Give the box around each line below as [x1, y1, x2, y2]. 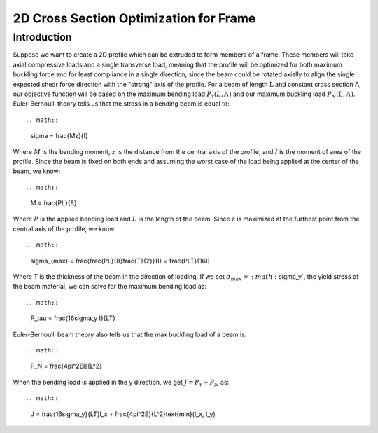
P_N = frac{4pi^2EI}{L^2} [30, 362, 103, 371]
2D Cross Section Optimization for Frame [13, 11, 256, 26]
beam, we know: [13, 167, 61, 175]
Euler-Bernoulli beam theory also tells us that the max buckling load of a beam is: [13, 330, 247, 338]
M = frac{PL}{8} [30, 199, 77, 207]
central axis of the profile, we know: [13, 224, 117, 233]
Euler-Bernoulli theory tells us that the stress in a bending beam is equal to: [13, 99, 230, 108]
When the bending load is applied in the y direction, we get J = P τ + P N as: [13, 378, 230, 388]
